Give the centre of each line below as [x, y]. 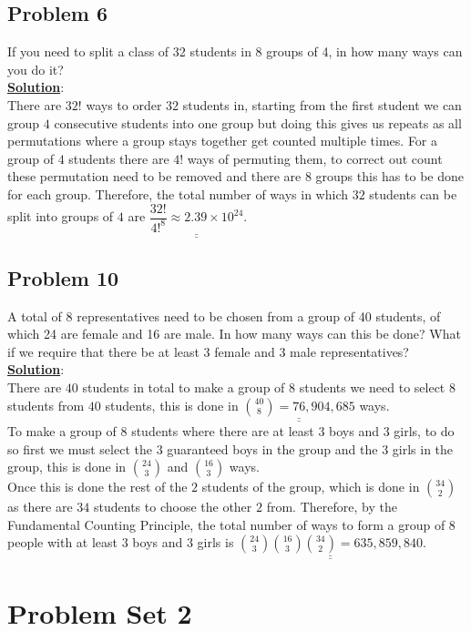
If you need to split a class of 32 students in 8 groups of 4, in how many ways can [235, 51]
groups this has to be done [389, 176]
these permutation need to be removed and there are [154, 176]
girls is [215, 542]
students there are [119, 158]
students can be [413, 193]
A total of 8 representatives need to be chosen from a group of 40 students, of [224, 315]
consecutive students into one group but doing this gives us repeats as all [258, 122]
